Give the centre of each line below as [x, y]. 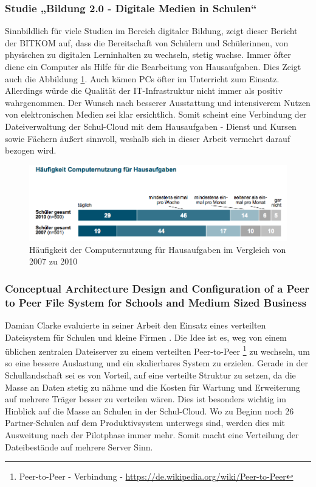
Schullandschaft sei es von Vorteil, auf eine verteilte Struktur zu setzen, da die [150, 375]
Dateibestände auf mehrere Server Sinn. [79, 446]
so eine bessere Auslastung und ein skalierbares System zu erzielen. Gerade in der [157, 363]
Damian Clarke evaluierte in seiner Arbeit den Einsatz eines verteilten [136, 325]
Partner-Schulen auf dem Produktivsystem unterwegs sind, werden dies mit [145, 423]
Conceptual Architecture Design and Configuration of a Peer [157, 288]
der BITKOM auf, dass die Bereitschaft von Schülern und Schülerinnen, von [147, 42]
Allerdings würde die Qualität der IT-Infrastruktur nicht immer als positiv [144, 91]
